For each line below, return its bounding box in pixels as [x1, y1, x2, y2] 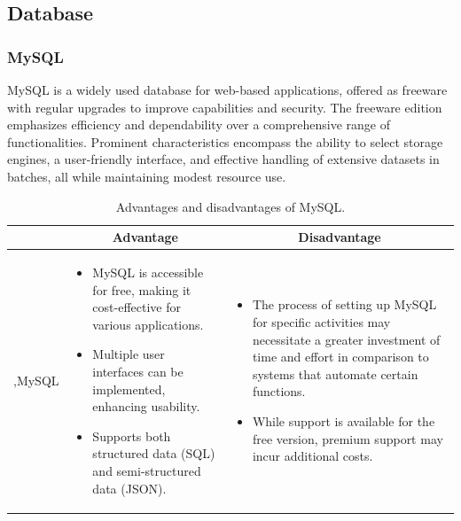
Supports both [92, 426, 171, 445]
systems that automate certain [252, 364, 418, 383]
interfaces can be [92, 362, 184, 380]
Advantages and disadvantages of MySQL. [115, 197, 346, 215]
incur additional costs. [252, 447, 373, 465]
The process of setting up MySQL [252, 295, 437, 314]
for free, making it [92, 280, 191, 299]
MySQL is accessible [92, 263, 204, 281]
